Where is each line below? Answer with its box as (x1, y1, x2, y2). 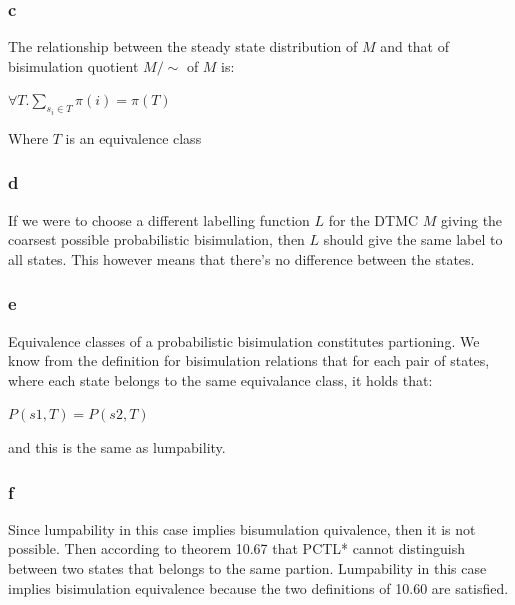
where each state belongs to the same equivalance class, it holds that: (8, 369, 433, 390)
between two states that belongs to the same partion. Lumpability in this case (8, 558, 487, 579)
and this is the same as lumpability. (8, 437, 226, 458)
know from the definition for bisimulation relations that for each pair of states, (8, 350, 490, 371)
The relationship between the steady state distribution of (8, 36, 358, 57)
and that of (380, 36, 449, 57)
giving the (441, 209, 503, 230)
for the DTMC (328, 209, 419, 230)
